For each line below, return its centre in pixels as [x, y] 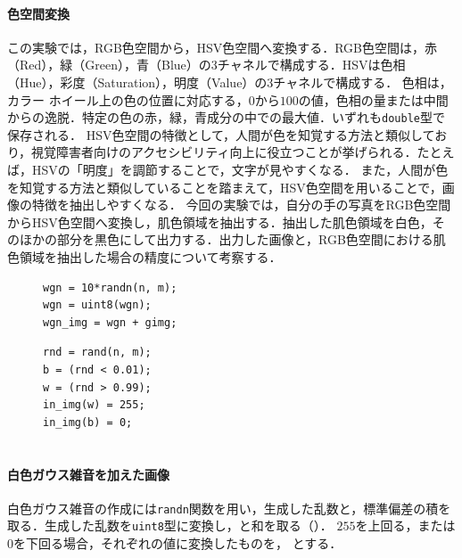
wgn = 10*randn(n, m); [110, 287]
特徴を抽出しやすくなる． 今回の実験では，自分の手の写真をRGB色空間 [241, 205]
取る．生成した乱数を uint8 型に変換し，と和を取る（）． [170, 525]
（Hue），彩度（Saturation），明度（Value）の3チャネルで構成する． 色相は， [230, 82]
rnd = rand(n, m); [97, 353]
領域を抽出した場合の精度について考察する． [150, 256]
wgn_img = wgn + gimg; [110, 322]
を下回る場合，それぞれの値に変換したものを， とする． [178, 543]
